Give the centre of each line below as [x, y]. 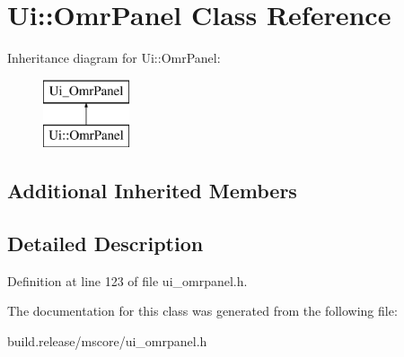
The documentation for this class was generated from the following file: [202, 311]
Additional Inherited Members [152, 191]
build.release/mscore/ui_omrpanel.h [107, 341]
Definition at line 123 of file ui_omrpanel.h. [127, 280]
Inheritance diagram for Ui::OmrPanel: [114, 58]
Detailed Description [105, 244]
